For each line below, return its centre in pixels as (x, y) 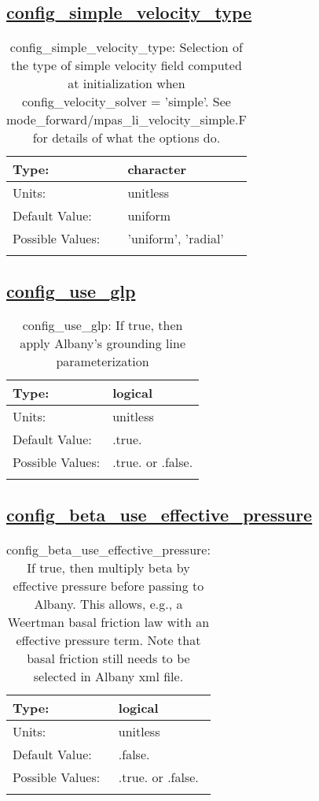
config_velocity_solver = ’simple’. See (126, 102)
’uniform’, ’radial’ (176, 239)
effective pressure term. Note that (108, 640)
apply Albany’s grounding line (103, 343)
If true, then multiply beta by (108, 567)
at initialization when (126, 83)
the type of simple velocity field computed (126, 65)
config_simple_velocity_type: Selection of (126, 47)
